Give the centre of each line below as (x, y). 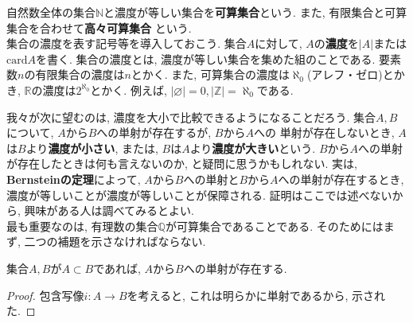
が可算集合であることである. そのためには (274, 226)
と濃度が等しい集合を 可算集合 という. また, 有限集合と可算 (255, 12)
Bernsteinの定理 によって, (74, 179)
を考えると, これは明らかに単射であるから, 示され (256, 295)
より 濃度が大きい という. (253, 148)
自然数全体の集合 (51, 12)
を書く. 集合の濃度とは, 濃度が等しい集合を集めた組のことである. (206, 58)
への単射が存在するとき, (341, 179)
